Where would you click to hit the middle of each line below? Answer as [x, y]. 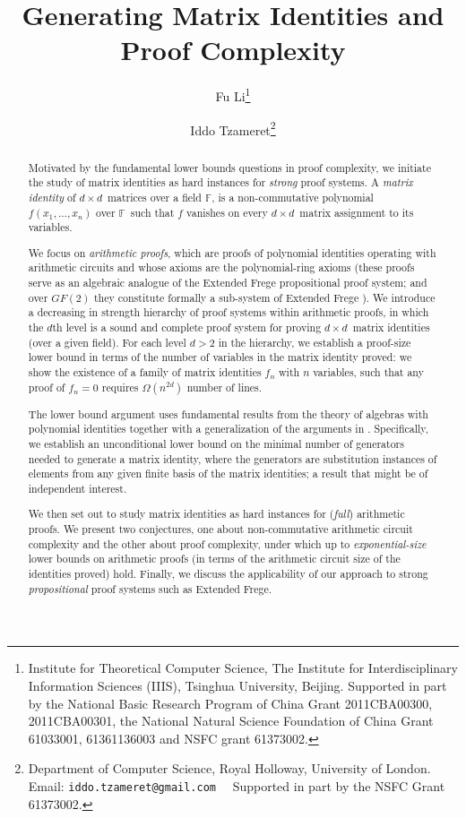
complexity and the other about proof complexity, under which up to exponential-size [227, 543]
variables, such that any [368, 372]
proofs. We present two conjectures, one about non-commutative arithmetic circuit [220, 529]
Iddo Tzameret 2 [233, 128]
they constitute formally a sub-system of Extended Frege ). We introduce [264, 297]
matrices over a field [155, 197]
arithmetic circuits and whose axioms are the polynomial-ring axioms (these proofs [221, 267]
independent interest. [78, 488]
